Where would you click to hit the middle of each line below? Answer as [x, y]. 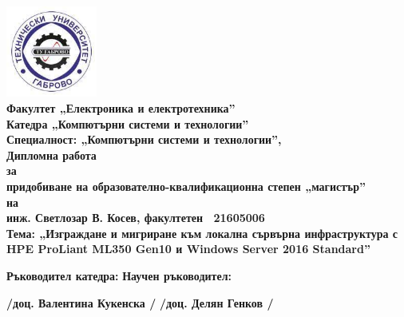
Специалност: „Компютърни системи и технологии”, [144, 139]
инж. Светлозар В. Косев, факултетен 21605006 [136, 218]
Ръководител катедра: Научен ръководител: [119, 275]
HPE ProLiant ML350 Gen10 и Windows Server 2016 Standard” [188, 249]
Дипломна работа [51, 155]
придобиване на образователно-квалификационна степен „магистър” [186, 186]
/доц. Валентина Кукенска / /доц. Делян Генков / [140, 302]
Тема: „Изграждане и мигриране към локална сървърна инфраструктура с [202, 233]
